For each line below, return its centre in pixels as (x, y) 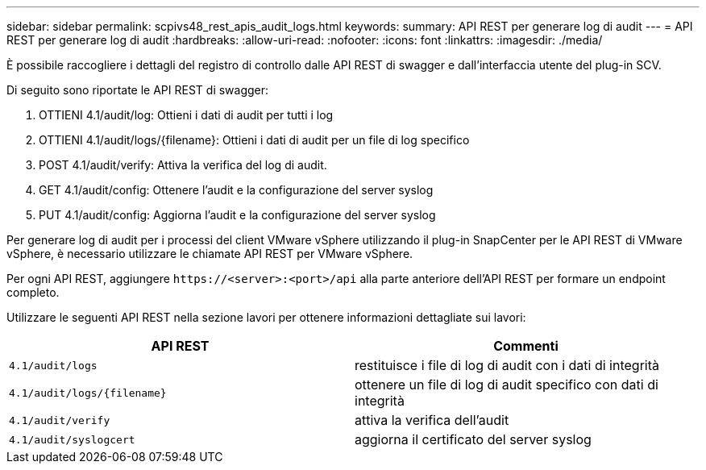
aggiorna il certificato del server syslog (473, 439)
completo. (33, 292)
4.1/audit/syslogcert (72, 439)
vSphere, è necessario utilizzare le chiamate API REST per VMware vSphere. (210, 254)
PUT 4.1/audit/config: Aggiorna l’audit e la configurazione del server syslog (237, 215)
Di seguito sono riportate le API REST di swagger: (138, 90)
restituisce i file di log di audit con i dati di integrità (507, 365)
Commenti (526, 346)
